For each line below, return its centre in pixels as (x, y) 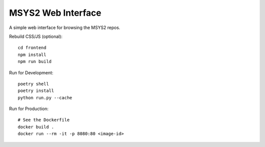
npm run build (35, 62)
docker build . (36, 127)
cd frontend (32, 48)
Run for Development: (31, 73)
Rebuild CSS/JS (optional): (36, 36)
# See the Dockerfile (44, 120)
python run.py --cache (45, 98)
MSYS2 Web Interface (55, 13)
